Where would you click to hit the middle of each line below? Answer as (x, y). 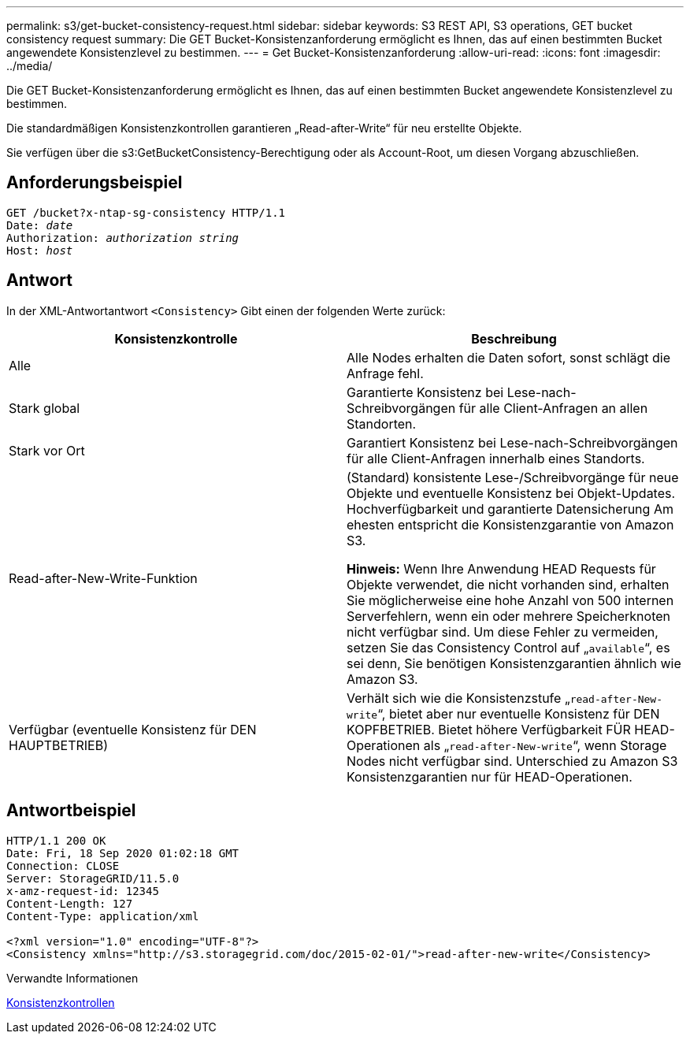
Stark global (45, 408)
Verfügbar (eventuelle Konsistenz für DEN (133, 729)
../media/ (30, 66)
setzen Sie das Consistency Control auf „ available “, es (508, 647)
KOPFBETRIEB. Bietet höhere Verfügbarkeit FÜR (489, 729)
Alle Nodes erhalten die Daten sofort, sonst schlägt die (509, 357)
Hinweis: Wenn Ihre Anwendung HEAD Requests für (501, 568)
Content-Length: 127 (70, 903)
